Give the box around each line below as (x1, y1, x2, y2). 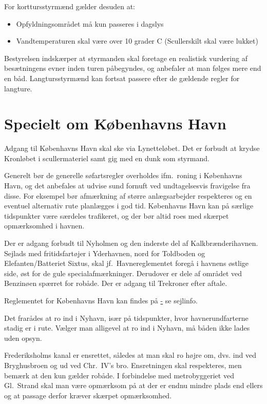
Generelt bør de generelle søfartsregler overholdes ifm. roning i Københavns (4, 170, 242, 181)
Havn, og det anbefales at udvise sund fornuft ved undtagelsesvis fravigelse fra (4, 180, 251, 191)
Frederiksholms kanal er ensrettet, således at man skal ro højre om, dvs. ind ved (4, 350, 256, 360)
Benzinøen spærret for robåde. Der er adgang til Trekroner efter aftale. (4, 278, 227, 288)
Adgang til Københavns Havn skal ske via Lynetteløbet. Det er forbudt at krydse (4, 143, 260, 153)
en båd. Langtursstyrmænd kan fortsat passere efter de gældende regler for (4, 72, 240, 83)
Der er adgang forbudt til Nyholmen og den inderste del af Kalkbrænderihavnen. (4, 238, 258, 248)
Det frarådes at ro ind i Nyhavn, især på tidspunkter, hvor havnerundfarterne (4, 312, 249, 323)
